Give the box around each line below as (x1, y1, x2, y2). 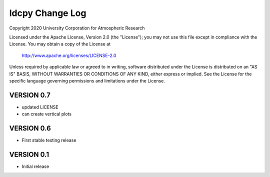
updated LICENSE (21, 104, 58, 110)
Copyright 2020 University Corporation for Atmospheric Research (9, 25, 145, 31)
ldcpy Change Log (9, 7, 86, 18)
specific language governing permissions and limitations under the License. (9, 77, 165, 83)
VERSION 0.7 (9, 90, 51, 99)
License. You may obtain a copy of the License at (9, 41, 111, 47)
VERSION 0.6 (9, 124, 51, 132)
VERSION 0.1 (9, 150, 49, 158)
